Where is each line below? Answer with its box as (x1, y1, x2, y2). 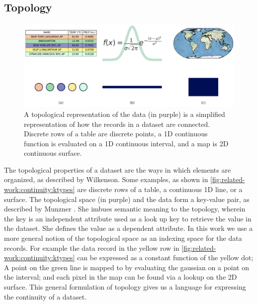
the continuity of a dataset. (4, 291, 87, 302)
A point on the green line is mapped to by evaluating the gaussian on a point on (4, 262, 250, 272)
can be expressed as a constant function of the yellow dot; (77, 252, 254, 263)
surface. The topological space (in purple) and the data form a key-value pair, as (4, 194, 250, 204)
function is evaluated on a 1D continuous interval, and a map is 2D (24, 138, 229, 148)
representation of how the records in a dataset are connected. (24, 118, 210, 129)
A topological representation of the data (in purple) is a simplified (24, 108, 225, 119)
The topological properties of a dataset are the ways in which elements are (4, 164, 231, 175)
